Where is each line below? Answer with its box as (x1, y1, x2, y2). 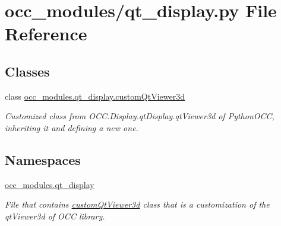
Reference (5, 21, 87, 46)
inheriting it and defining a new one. (5, 121, 138, 133)
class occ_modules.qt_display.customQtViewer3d (5, 90, 185, 102)
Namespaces (5, 150, 81, 168)
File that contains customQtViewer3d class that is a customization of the (5, 198, 270, 211)
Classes (5, 62, 50, 80)
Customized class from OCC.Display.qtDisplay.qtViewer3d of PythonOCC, (5, 110, 274, 122)
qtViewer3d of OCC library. (5, 209, 105, 222)
